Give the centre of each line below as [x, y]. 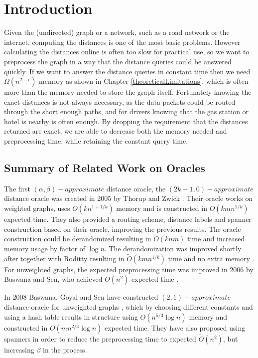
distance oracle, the [136, 188]
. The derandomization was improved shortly [173, 249]
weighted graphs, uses [37, 208]
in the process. [65, 349]
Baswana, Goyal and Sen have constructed [94, 297]
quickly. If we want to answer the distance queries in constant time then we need [127, 71]
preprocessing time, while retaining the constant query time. [96, 141]
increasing [19, 349]
